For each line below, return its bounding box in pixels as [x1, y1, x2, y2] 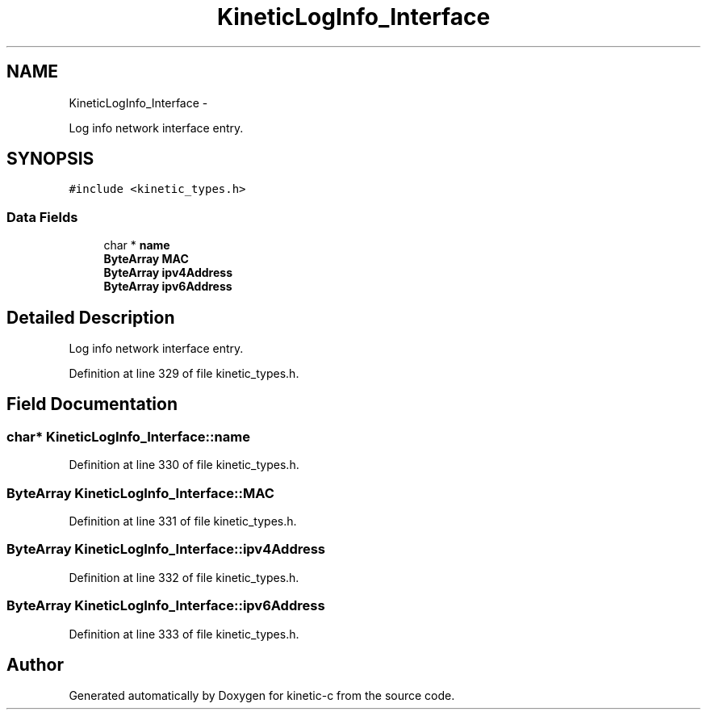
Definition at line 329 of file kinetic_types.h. [69, 366, 299, 381]
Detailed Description [6, 307, 175, 328]
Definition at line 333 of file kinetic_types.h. [69, 626, 299, 641]
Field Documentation [6, 394, 178, 415]
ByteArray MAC [103, 252, 189, 266]
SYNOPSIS [6, 149, 94, 170]
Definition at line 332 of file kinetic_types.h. [69, 570, 299, 584]
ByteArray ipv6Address [103, 279, 232, 294]
